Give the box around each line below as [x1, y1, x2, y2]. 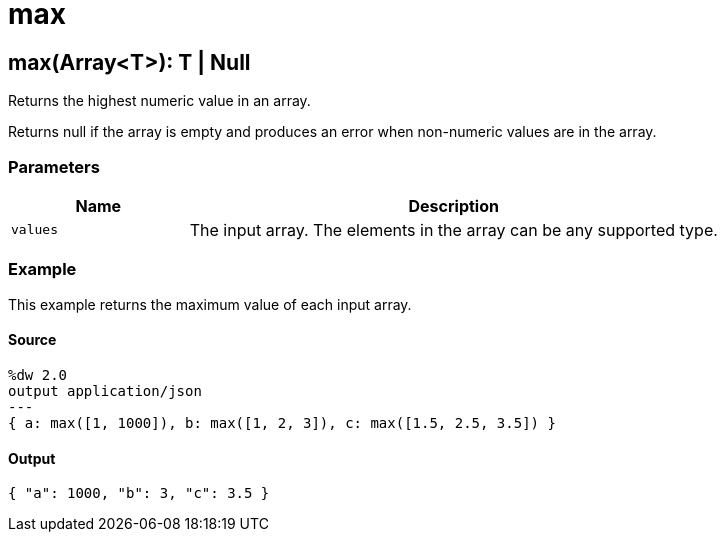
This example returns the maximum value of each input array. [8, 295, 412, 313]
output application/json [8, 382, 202, 399]
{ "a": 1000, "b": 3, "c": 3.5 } [8, 485, 270, 502]
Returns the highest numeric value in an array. [8, 92, 311, 110]
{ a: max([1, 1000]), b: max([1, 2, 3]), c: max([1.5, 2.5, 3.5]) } [8, 414, 556, 431]
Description [408, 195, 499, 216]
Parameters [8, 156, 100, 177]
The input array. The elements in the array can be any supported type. [189, 219, 718, 240]
